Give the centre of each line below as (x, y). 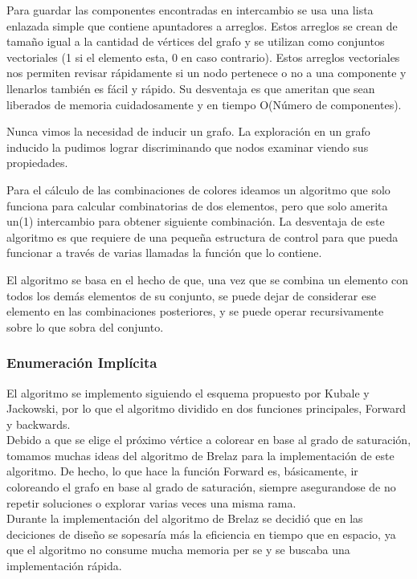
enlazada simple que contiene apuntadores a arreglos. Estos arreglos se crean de (202, 25)
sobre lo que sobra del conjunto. (85, 326)
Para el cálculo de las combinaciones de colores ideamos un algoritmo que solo (198, 189)
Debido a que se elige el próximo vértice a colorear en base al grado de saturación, (209, 440)
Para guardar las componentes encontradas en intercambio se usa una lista (190, 10)
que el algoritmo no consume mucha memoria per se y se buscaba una (178, 550)
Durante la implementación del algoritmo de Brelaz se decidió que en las (185, 518)
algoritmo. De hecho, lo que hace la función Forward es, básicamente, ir (182, 471)
